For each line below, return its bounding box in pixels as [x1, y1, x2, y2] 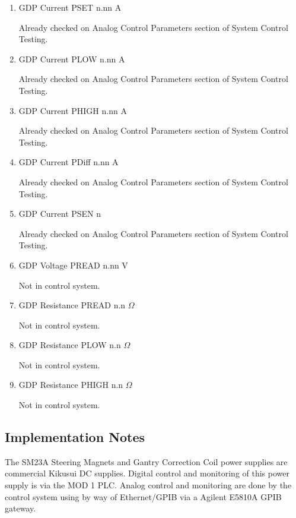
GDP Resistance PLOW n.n [18, 339, 121, 351]
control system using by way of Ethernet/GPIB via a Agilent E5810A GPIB [5, 490, 282, 503]
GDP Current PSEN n [18, 207, 101, 220]
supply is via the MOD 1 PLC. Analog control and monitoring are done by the [5, 479, 292, 491]
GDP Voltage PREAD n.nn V [18, 258, 128, 271]
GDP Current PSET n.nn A [18, 1, 122, 13]
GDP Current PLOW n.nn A [18, 52, 125, 65]
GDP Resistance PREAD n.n [18, 299, 126, 311]
